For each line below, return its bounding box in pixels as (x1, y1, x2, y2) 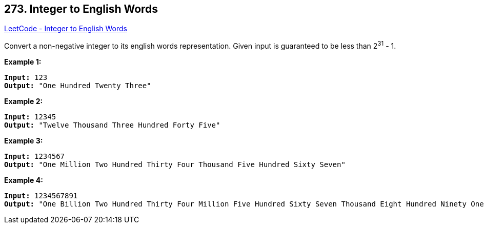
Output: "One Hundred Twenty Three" (4, 81, 151, 90)
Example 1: (4, 57, 42, 67)
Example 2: (4, 97, 43, 106)
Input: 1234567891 (4, 192, 78, 200)
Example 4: (4, 176, 43, 185)
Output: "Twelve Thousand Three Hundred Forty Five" (4, 121, 220, 130)
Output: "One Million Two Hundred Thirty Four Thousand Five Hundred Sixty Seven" (4, 160, 346, 169)
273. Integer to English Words (4, 3, 158, 15)
